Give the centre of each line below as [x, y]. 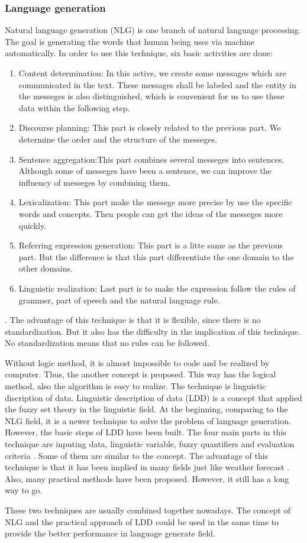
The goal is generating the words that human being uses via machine [130, 41]
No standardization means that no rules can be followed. [107, 343]
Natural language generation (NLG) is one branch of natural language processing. [153, 30]
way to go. [24, 490]
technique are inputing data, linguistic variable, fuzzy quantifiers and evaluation [150, 444]
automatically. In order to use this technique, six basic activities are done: [139, 53]
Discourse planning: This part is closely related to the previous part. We [150, 127]
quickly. [33, 225]
